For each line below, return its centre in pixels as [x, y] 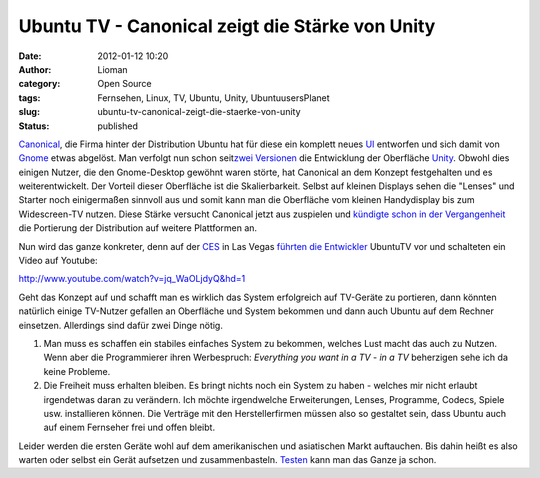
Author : [35, 69]
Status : [34, 126]
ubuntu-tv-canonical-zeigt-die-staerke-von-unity [199, 112]
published [118, 126]
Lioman [113, 69]
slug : [29, 112]
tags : [29, 97]
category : [39, 84]
